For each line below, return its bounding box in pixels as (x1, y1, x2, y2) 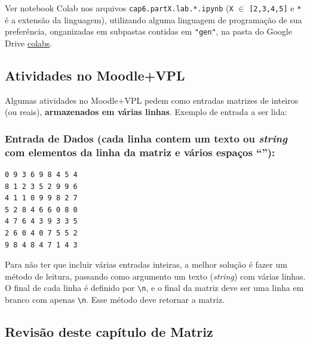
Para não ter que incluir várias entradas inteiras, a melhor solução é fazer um (5, 258, 287, 271)
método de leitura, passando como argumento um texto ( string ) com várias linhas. (5, 269, 306, 282)
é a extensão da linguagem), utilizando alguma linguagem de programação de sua (5, 13, 302, 26)
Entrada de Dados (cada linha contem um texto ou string (5, 131, 287, 145)
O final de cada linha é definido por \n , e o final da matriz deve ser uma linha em (5, 281, 304, 294)
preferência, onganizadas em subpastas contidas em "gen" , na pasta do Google (5, 25, 292, 38)
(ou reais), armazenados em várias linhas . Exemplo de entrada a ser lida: (5, 106, 287, 118)
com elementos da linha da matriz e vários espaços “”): (5, 144, 275, 159)
